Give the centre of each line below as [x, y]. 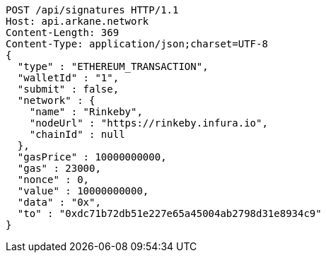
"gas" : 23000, [59, 168]
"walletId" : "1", [68, 78]
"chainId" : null [77, 134]
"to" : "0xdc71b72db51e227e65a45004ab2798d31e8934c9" [169, 213]
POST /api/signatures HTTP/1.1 [92, 10]
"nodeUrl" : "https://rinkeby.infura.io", [149, 123]
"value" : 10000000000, [83, 191]
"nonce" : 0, [53, 180]
